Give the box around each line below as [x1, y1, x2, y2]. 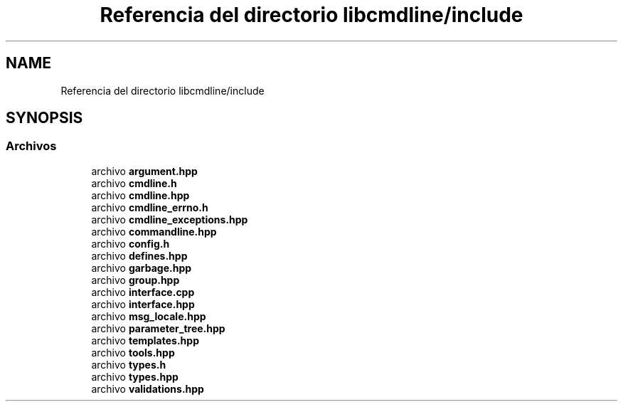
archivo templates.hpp [91, 334, 199, 347]
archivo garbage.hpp [91, 261, 192, 274]
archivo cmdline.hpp [91, 189, 190, 201]
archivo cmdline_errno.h [91, 201, 208, 213]
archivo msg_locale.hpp [91, 310, 206, 322]
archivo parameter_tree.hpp [91, 322, 225, 334]
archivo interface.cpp [91, 285, 195, 298]
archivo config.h [91, 237, 170, 250]
